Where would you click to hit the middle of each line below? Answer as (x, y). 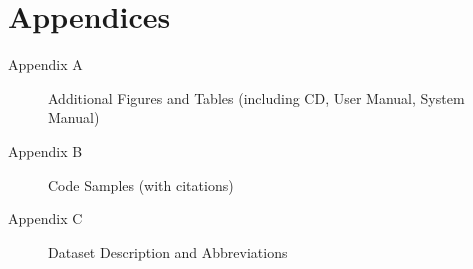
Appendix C (45, 218)
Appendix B (45, 150)
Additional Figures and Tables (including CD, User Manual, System (256, 97)
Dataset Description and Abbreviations (168, 251)
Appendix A (45, 64)
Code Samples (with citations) (141, 184)
